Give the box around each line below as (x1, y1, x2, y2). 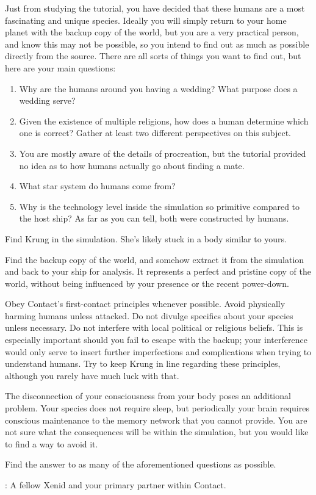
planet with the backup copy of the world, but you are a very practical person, (5, 26, 299, 38)
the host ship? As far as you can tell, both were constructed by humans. (19, 212, 289, 225)
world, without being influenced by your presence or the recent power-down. (5, 276, 289, 289)
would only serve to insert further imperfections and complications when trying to (5, 345, 312, 358)
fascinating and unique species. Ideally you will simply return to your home (5, 13, 287, 26)
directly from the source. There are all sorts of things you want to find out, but (5, 49, 301, 62)
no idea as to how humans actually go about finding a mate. (19, 159, 245, 172)
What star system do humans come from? (19, 179, 176, 192)
